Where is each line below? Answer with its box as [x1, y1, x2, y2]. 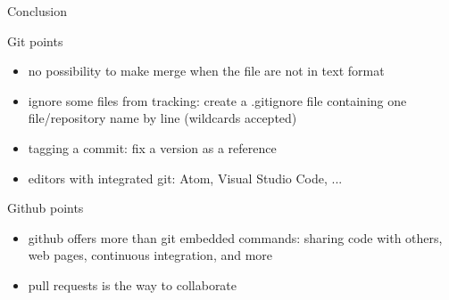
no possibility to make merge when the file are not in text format [28, 61, 385, 80]
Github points [7, 199, 84, 217]
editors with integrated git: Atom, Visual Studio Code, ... [28, 168, 343, 187]
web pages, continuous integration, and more [28, 246, 273, 264]
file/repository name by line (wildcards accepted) [28, 109, 297, 127]
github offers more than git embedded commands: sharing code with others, [28, 228, 443, 247]
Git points [7, 31, 63, 50]
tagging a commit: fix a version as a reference [28, 138, 277, 157]
